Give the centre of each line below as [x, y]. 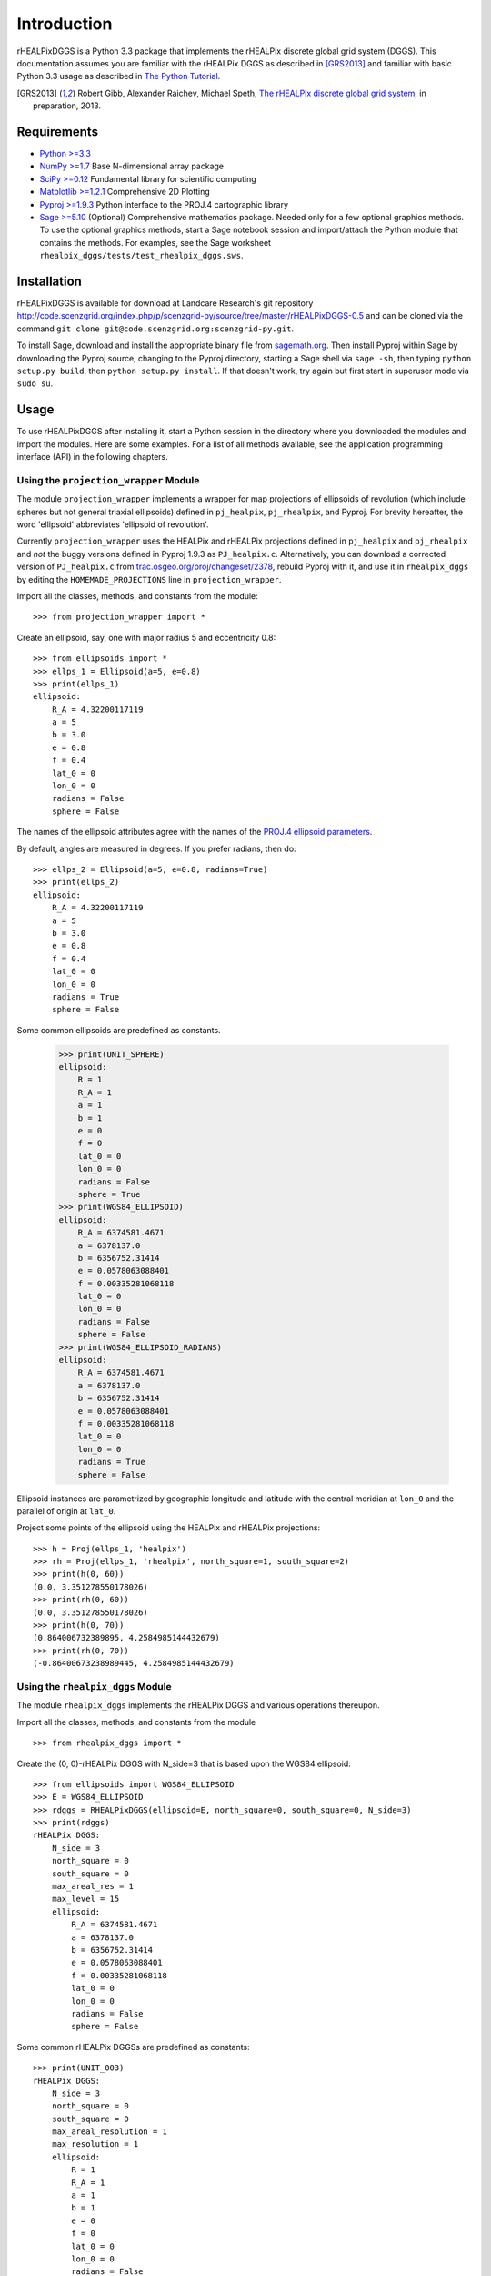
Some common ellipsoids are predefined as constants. [119, 1030]
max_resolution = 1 [95, 2144]
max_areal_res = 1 [93, 1886]
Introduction [65, 24]
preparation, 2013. [67, 106]
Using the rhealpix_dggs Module [94, 1686]
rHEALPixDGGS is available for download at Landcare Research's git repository [165, 303]
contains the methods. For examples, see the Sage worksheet [155, 242]
